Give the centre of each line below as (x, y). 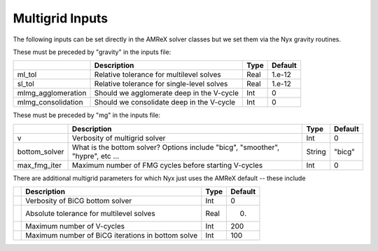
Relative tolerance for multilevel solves (157, 75)
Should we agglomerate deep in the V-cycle (167, 93)
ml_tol (27, 75)
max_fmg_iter (40, 165)
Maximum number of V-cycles (75, 226)
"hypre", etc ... (96, 156)
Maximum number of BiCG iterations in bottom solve (112, 236)
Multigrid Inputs (61, 18)
